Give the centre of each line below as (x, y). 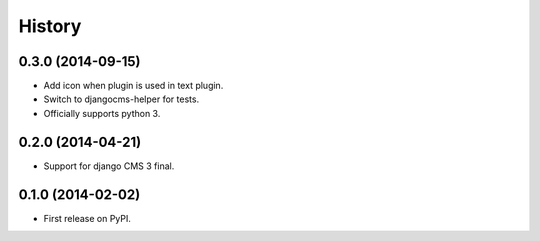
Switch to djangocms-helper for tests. (121, 99)
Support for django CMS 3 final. (109, 166)
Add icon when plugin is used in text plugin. (133, 86)
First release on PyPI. (87, 218)
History (50, 26)
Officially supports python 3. (102, 113)
